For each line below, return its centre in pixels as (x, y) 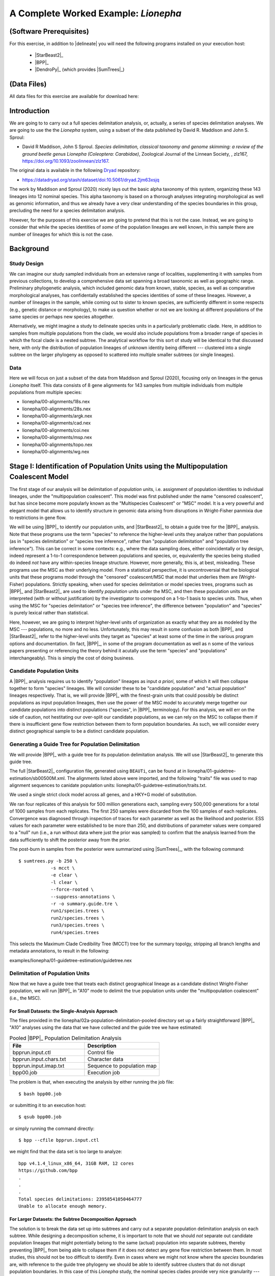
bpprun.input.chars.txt (39, 1059)
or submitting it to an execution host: (48, 1105)
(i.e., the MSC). (25, 998)
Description (102, 1046)
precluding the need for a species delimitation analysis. (67, 211)
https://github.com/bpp (48, 1171)
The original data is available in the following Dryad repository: (75, 170)
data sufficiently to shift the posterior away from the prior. (70, 840)
